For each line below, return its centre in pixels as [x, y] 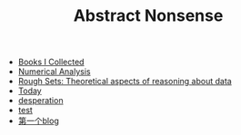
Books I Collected [51, 62]
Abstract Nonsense [148, 16]
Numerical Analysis [54, 72]
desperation [40, 101]
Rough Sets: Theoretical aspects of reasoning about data [125, 82]
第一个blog [38, 121]
